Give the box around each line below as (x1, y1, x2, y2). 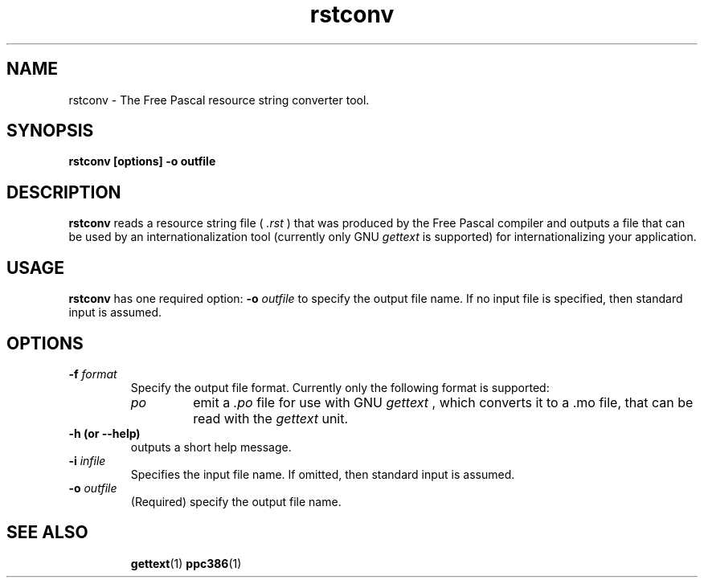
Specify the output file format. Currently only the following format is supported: (130, 380, 550, 394)
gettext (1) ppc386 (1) (130, 556, 242, 570)
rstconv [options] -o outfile (68, 154, 216, 169)
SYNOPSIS (6, 120, 94, 141)
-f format (68, 366, 117, 381)
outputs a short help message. (130, 439, 292, 454)
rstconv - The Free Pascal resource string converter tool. (68, 92, 370, 107)
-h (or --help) (68, 426, 141, 440)
